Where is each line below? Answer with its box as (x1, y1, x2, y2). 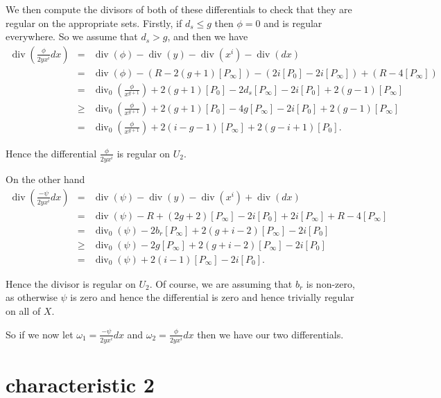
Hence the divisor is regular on (6, 276, 136, 291)
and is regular (263, 15, 322, 30)
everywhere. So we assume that (6, 29, 138, 44)
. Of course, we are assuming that (149, 276, 293, 291)
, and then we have (167, 29, 248, 44)
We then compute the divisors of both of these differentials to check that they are (6, 2, 352, 16)
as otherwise (6, 290, 58, 304)
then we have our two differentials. (197, 327, 344, 341)
